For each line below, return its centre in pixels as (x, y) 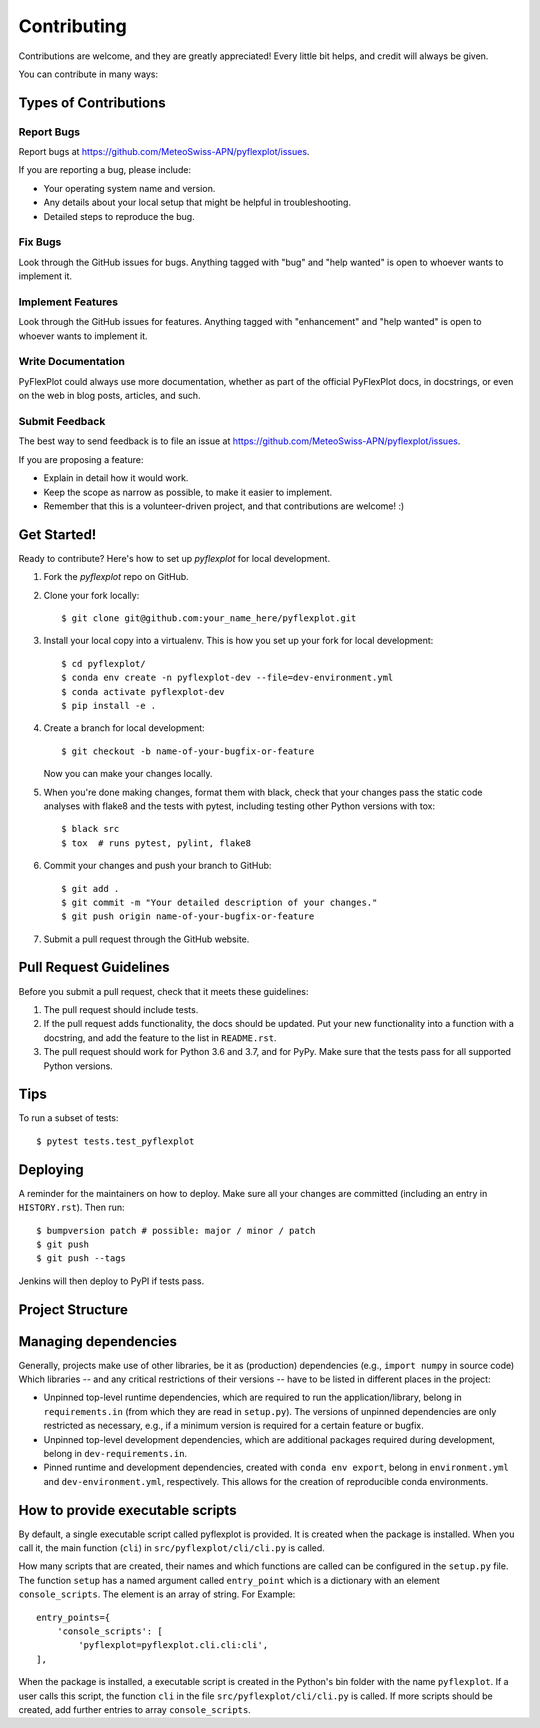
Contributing (72, 26)
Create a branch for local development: (124, 728)
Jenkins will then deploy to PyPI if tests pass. (111, 1281)
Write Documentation (71, 362)
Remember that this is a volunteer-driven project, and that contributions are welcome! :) (224, 506)
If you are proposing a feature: (81, 459)
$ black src (90, 829)
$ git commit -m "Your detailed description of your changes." (219, 902)
